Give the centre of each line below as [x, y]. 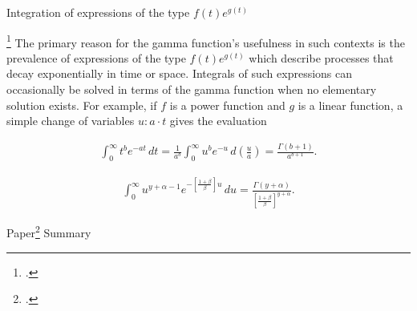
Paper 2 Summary [49, 232]
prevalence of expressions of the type [96, 57]
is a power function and [227, 105]
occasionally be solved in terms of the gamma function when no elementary [192, 89]
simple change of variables [71, 121]
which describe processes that [321, 57]
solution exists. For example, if [82, 105]
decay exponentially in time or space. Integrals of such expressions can [180, 73]
